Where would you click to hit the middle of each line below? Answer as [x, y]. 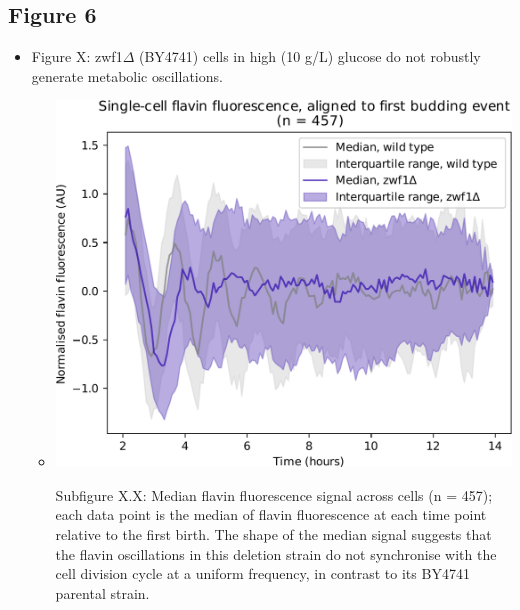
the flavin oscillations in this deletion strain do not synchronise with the [276, 553]
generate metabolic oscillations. [127, 75]
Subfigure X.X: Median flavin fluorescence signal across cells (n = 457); [274, 494]
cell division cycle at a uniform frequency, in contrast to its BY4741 [262, 573]
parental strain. [102, 592]
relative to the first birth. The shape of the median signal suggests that [273, 533]
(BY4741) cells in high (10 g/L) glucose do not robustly [309, 56]
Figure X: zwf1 [77, 56]
